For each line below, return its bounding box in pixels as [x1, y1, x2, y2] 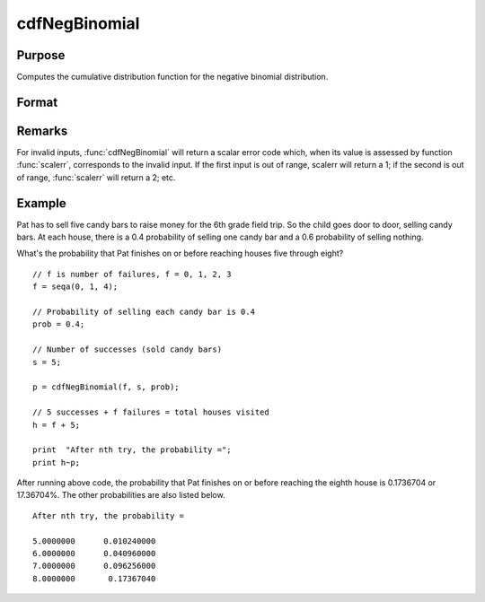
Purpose [16, 48, 66, 63]
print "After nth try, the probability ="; [32, 445, 233, 455]
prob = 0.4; [32, 319, 85, 329]
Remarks [16, 123, 68, 138]
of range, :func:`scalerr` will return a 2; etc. [16, 171, 176, 183]
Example [16, 196, 66, 211]
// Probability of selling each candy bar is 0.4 [32, 307, 256, 318]
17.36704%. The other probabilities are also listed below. [16, 490, 225, 501]
